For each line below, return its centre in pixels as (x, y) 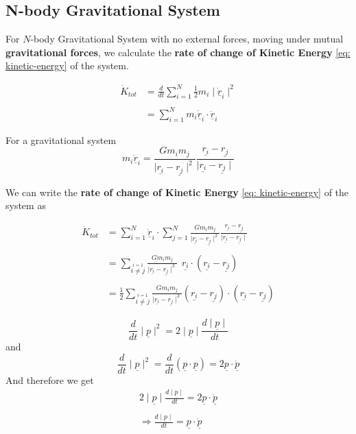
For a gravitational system (61, 140)
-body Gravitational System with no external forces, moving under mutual (187, 39)
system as (26, 205)
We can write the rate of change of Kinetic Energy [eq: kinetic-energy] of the (177, 192)
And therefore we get (50, 379)
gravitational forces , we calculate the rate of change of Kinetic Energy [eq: (178, 52)
